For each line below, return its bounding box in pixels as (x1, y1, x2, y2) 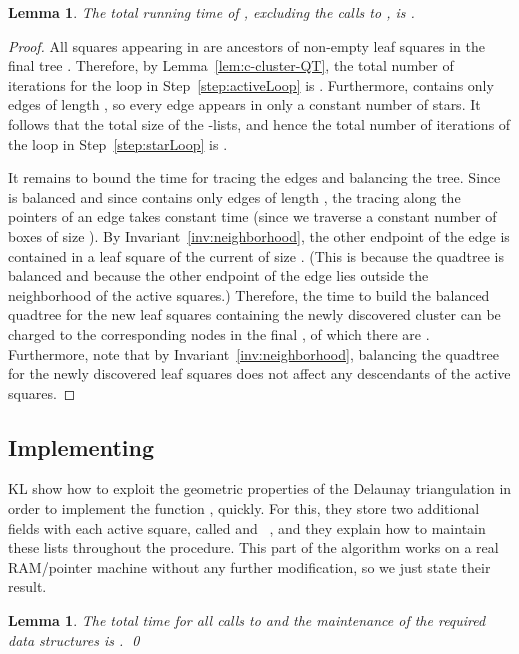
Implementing (8, 431, 154, 462)
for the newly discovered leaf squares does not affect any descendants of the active (8, 363, 511, 384)
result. (8, 576, 47, 597)
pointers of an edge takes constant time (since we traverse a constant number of (8, 206, 497, 227)
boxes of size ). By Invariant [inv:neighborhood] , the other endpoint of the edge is (8, 225, 510, 246)
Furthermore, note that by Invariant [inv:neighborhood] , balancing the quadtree (8, 343, 499, 364)
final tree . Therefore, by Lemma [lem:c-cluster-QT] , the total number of (8, 55, 454, 76)
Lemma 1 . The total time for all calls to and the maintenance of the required (8, 610, 486, 631)
